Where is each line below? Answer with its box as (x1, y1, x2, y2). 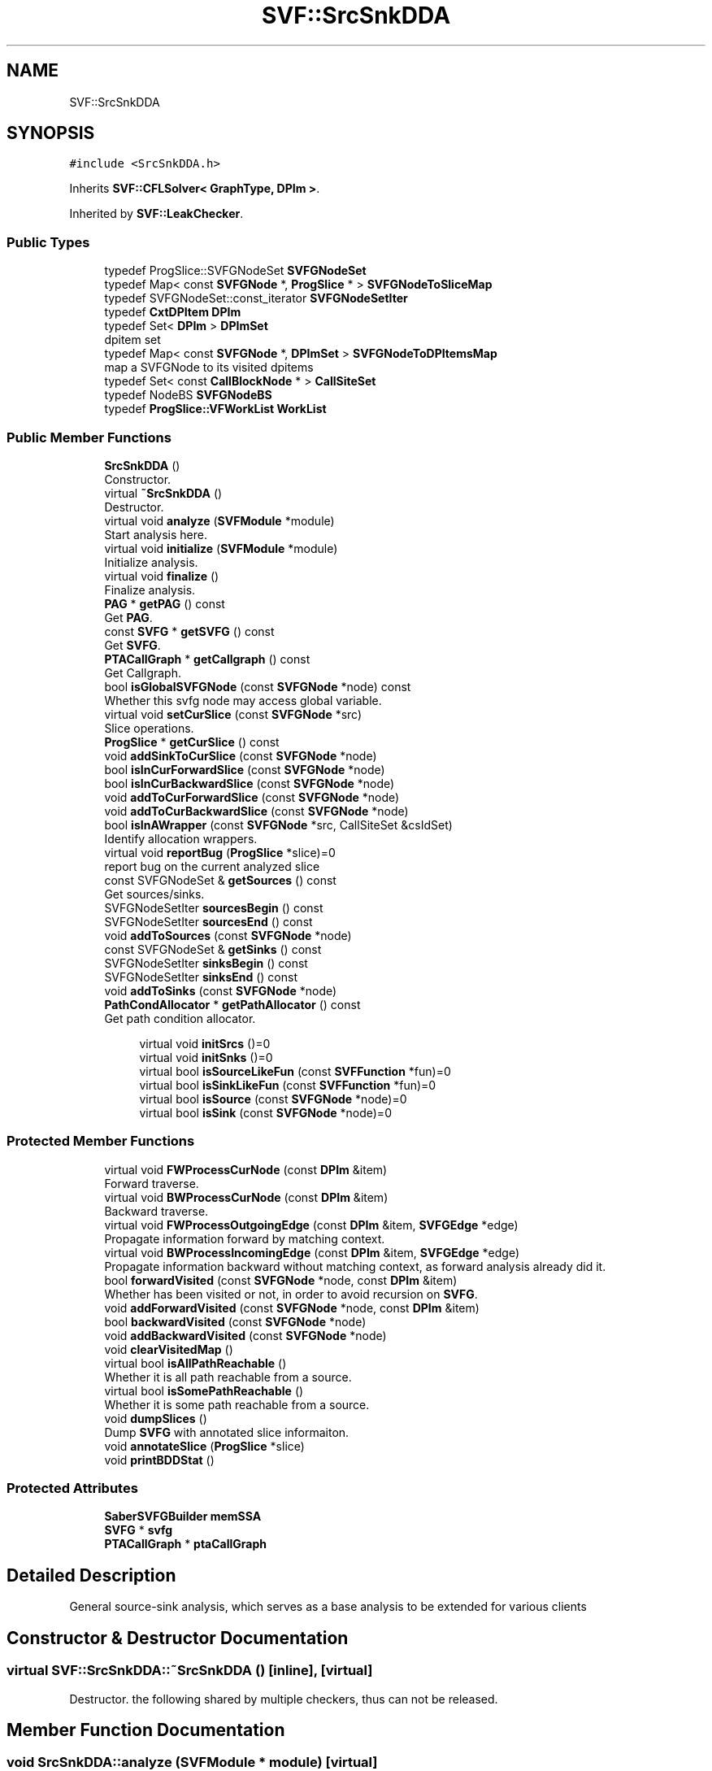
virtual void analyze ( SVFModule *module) (104, 513, 335, 528)
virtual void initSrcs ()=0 (139, 1036, 271, 1051)
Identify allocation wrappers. (104, 831, 258, 846)
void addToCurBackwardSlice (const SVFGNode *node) (104, 803, 409, 818)
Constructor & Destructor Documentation (7, 1627, 349, 1648)
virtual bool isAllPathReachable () (104, 1355, 287, 1370)
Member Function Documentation (7, 1719, 285, 1740)
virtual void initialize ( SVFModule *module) (104, 541, 338, 555)
